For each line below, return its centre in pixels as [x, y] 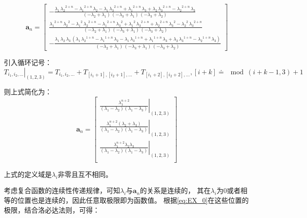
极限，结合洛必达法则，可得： [52, 209]
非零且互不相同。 [85, 174]
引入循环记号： [28, 62]
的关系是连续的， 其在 [175, 190]
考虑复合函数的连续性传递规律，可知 [62, 190]
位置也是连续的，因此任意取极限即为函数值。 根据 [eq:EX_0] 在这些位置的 [133, 200]
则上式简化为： [28, 92]
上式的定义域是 [28, 174]
